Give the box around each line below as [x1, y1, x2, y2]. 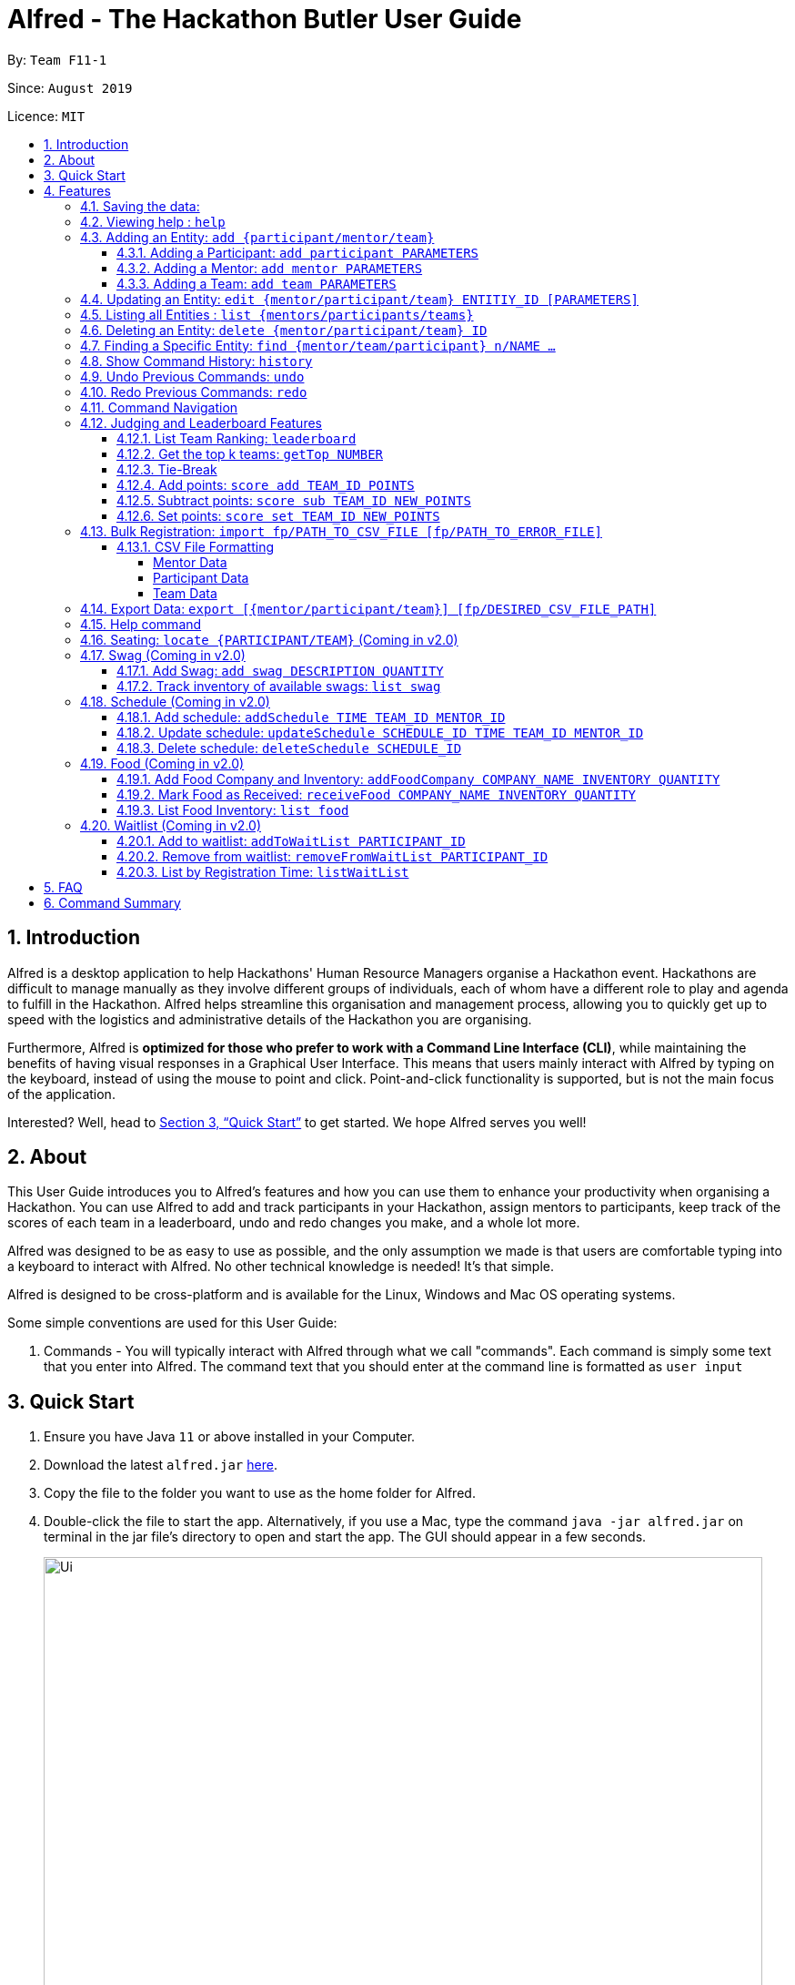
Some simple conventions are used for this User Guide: [7, 1315, 337, 1331]
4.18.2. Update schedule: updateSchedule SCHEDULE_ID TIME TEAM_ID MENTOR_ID [116, 724, 644, 740]
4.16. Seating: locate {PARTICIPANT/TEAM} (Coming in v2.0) [80, 631, 458, 647]
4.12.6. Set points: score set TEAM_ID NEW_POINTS [116, 507, 440, 524]
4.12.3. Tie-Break [116, 461, 217, 477]
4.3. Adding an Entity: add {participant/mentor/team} [80, 229, 435, 245]
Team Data [153, 585, 217, 601]
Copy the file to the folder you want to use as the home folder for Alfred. [44, 1485, 476, 1501]
